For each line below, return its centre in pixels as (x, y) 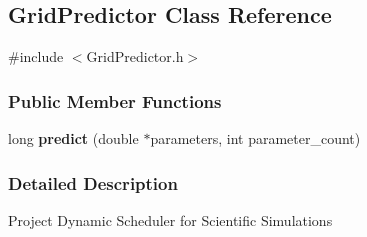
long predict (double (73, 138)
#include (36, 56)
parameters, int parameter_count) (255, 138)
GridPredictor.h (135, 56)
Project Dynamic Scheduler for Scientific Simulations (170, 219)
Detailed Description (93, 182)
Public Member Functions (115, 100)
